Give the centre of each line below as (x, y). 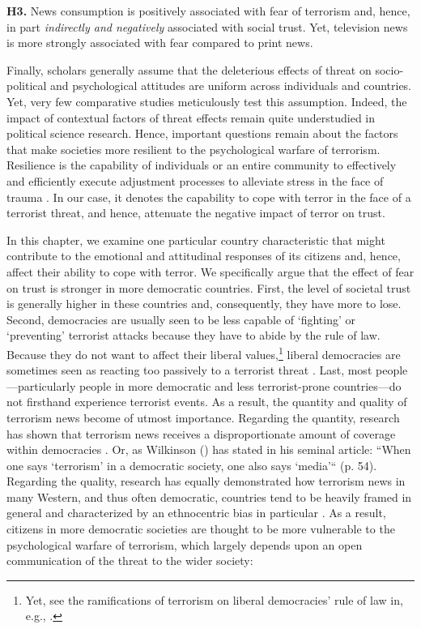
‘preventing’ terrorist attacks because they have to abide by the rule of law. (193, 335)
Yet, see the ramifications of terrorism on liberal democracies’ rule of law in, (214, 599)
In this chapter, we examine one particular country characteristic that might (196, 240)
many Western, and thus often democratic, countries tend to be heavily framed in (209, 496)
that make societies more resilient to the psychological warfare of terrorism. (193, 149)
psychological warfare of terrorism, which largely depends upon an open (185, 544)
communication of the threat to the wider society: (130, 561)
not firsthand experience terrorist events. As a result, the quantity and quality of (207, 402)
